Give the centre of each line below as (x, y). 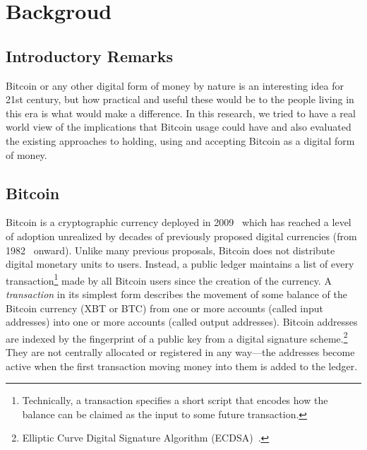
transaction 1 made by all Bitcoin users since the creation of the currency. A (169, 279)
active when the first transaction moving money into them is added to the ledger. (182, 366)
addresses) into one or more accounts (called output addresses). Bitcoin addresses (182, 322)
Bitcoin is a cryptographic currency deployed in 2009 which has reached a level (179, 222)
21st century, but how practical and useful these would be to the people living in (180, 99)
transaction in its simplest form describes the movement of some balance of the (176, 294)
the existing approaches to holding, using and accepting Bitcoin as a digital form (180, 140)
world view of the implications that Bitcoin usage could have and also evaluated (179, 127)
